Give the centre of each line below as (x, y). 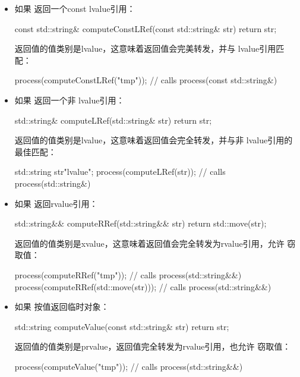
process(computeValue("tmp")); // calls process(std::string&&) (129, 366)
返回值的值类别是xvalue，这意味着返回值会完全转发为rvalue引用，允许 (149, 243)
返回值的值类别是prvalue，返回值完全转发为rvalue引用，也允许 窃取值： (153, 346)
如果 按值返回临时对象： (62, 307)
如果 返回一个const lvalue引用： (75, 8)
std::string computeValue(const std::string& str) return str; (122, 326)
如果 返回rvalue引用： (56, 203)
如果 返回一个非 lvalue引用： (70, 100)
